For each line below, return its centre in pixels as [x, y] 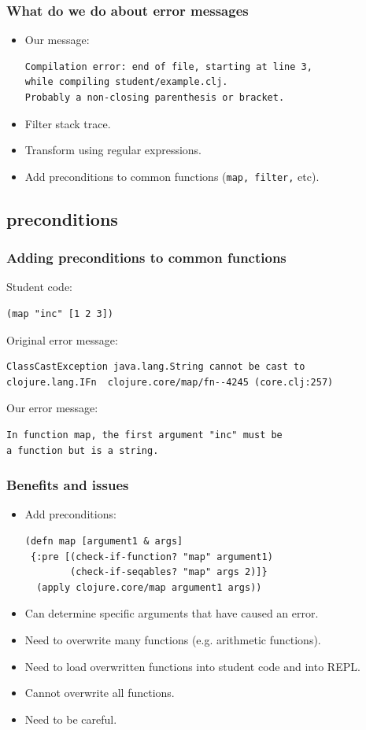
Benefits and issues [68, 485]
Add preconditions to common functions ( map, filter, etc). [172, 176]
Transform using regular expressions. [113, 150]
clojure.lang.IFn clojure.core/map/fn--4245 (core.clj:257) [170, 382]
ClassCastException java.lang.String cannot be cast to [156, 367]
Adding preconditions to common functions [146, 258]
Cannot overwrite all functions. [100, 693]
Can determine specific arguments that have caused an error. [172, 613]
